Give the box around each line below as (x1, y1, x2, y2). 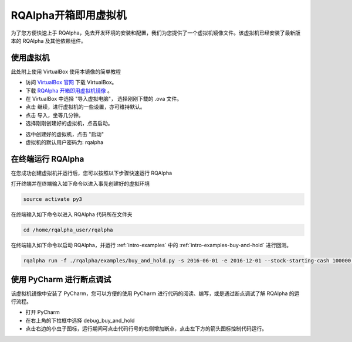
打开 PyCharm (25, 309, 60, 316)
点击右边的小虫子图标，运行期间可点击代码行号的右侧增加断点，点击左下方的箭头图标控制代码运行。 (25, 325, 267, 332)
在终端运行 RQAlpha (11, 154, 84, 164)
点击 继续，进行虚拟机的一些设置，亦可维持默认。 (25, 103, 145, 111)
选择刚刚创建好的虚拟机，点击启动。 (25, 120, 113, 127)
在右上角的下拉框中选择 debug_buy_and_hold (25, 317, 135, 324)
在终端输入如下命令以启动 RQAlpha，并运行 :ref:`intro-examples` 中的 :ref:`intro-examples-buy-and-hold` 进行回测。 (11, 242, 292, 249)
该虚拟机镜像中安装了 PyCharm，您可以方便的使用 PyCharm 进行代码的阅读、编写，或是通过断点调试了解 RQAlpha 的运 (11, 290, 300, 297)
